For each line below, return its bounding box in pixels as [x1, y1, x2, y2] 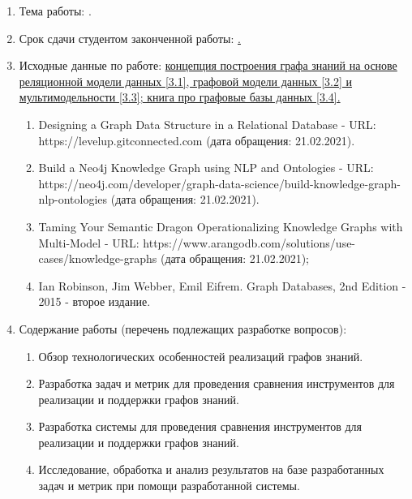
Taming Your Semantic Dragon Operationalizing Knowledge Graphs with [38, 217, 403, 234]
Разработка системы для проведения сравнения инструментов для [38, 418, 362, 435]
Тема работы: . [19, 2, 92, 19]
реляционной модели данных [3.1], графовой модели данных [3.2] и [19, 72, 352, 89]
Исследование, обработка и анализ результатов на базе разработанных [38, 461, 384, 478]
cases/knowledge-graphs [38, 250, 157, 267]
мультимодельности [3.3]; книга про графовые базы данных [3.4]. [19, 88, 341, 105]
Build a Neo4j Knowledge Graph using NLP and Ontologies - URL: [38, 159, 374, 176]
